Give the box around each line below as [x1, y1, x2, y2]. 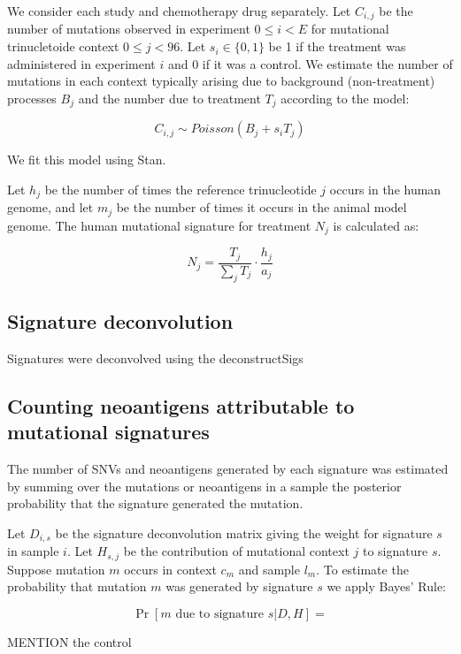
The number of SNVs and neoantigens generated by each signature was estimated [7, 459, 449, 477]
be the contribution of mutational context [123, 542, 350, 560]
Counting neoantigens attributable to [7, 392, 355, 419]
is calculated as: [333, 216, 419, 234]
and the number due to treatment [78, 88, 261, 107]
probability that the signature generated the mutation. [7, 494, 303, 513]
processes [7, 88, 57, 107]
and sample [238, 559, 300, 578]
